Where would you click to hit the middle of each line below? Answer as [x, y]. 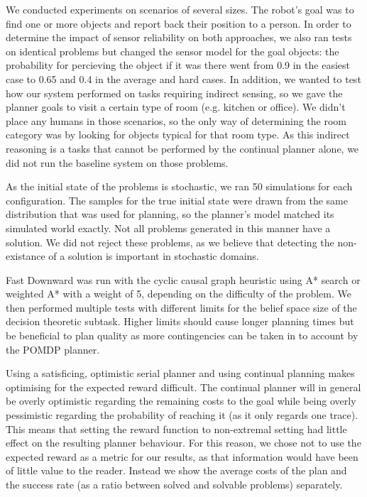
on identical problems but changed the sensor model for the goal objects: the [172, 51]
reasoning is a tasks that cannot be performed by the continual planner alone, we [182, 148]
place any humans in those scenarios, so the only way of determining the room [176, 120]
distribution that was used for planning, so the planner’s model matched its [170, 214]
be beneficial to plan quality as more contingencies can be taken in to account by [182, 335]
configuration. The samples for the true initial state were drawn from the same [177, 200]
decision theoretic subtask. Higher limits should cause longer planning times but [180, 321]
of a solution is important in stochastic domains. [154, 256]
